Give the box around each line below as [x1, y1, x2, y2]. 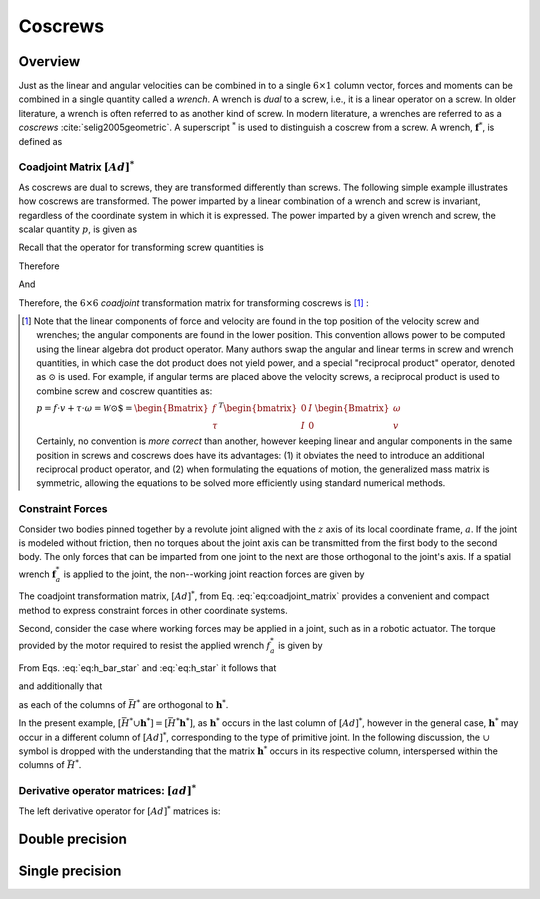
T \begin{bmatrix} [218, 401, 298, 414]
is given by [278, 640, 323, 652]
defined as [18, 135, 63, 147]
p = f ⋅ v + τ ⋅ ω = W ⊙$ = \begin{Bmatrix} [36, 403, 209, 414]
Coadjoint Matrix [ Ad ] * [18, 158, 135, 174]
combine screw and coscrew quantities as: [36, 385, 213, 397]
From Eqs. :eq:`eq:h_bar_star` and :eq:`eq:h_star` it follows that [18, 662, 277, 674]
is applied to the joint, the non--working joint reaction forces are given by [63, 568, 365, 580]
